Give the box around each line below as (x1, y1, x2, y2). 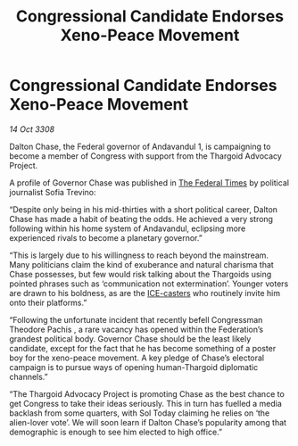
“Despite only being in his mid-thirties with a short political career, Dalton (9, 203, 278, 215)
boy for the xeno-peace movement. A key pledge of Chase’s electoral (9, 352, 265, 363)
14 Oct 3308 (9, 123, 55, 135)
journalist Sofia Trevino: (9, 186, 96, 197)
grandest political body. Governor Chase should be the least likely (9, 333, 252, 344)
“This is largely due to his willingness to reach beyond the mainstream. (9, 250, 269, 260)
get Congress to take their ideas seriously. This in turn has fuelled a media (9, 398, 283, 409)
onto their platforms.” (9, 297, 87, 308)
